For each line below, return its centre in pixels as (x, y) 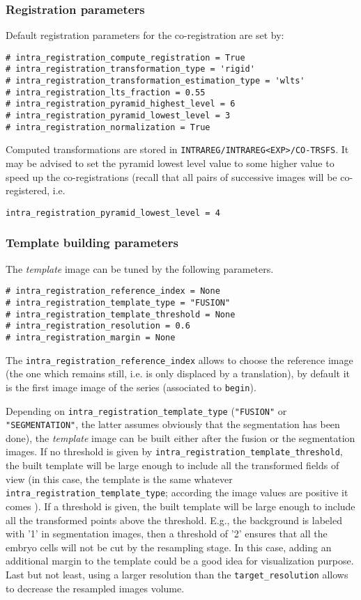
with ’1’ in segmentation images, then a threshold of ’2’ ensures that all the (167, 534)
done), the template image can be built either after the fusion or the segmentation (180, 437)
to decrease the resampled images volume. (95, 588)
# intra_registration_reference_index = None (113, 291)
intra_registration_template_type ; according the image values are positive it (177, 492)
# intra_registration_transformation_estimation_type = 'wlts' (155, 81)
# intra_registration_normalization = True (108, 127)
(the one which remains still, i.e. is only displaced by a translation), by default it (178, 373)
